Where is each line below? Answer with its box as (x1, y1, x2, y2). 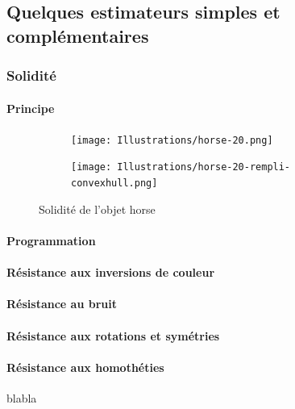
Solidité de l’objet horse (39, 200, 156, 217)
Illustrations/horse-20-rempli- (117, 161, 291, 173)
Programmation (6, 232, 96, 248)
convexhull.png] (71, 177, 158, 190)
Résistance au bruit (6, 295, 117, 312)
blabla (6, 389, 37, 406)
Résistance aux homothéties (6, 358, 164, 375)
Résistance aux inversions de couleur (6, 264, 215, 281)
